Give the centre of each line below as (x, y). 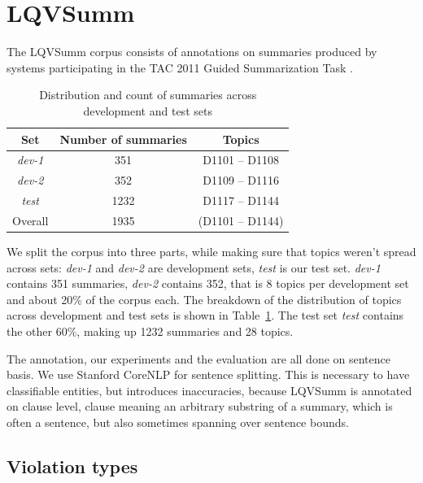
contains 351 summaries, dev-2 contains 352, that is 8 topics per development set (208, 283)
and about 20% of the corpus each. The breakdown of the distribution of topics (204, 299)
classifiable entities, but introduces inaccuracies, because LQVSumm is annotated (209, 390)
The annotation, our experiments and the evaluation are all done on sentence (198, 358)
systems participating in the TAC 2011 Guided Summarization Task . (180, 67)
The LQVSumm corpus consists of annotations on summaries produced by (192, 52)
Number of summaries (123, 139)
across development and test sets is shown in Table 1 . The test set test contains (205, 315)
